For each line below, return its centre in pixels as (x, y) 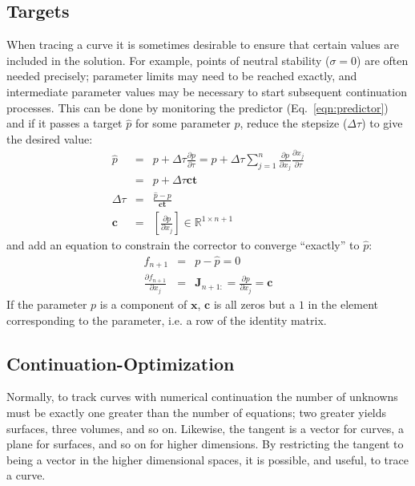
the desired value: (50, 138)
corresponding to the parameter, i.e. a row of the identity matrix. (167, 320)
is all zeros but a (254, 304)
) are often (383, 60)
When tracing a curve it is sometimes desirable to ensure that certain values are (203, 45)
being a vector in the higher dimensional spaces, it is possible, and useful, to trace (207, 459)
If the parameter (47, 304)
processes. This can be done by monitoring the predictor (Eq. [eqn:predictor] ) (197, 107)
